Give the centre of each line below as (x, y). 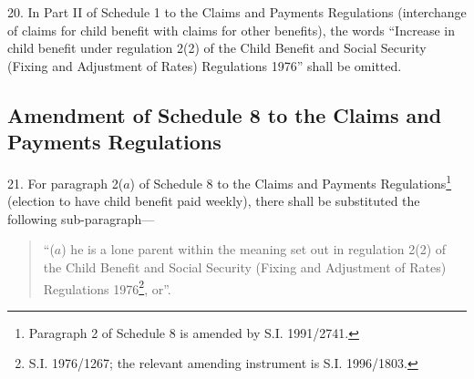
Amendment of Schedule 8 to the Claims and (225, 114)
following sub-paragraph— (81, 218)
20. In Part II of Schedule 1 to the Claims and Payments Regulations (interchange (237, 12)
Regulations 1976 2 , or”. (107, 287)
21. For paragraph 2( (66, 183)
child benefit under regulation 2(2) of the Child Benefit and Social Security (217, 48)
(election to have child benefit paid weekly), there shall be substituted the (214, 201)
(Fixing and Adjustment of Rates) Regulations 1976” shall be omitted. (205, 65)
